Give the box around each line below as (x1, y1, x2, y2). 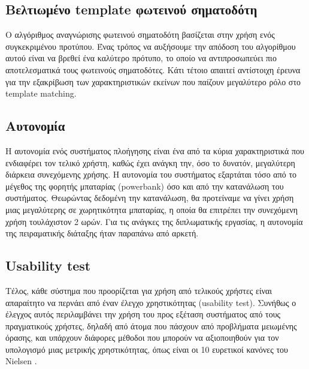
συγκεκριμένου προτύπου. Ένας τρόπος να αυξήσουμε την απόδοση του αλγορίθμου (5, 40, 296, 52)
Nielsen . (5, 355, 37, 367)
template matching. (5, 87, 77, 100)
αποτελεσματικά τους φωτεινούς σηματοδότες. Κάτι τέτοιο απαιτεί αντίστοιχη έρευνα (5, 63, 301, 76)
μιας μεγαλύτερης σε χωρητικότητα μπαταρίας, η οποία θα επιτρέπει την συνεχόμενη (5, 203, 298, 215)
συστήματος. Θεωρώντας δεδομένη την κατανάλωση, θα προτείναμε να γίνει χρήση (5, 191, 294, 204)
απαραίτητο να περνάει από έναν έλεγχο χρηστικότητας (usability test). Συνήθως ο (5, 296, 296, 308)
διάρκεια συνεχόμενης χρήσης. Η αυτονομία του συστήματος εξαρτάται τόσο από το (5, 168, 297, 181)
